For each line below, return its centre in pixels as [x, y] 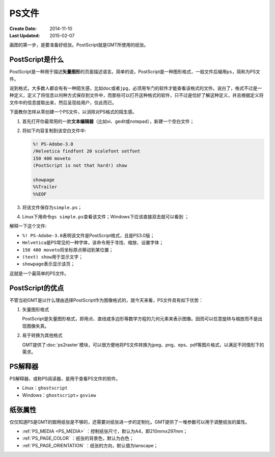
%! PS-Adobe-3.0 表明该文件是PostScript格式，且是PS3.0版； [88, 235]
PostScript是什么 [37, 59]
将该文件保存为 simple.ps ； [52, 207]
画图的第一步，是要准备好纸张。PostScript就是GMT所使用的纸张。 [79, 45]
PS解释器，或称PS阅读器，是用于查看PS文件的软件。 [65, 378]
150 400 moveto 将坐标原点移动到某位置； [68, 249]
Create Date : [23, 29]
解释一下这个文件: [28, 226]
